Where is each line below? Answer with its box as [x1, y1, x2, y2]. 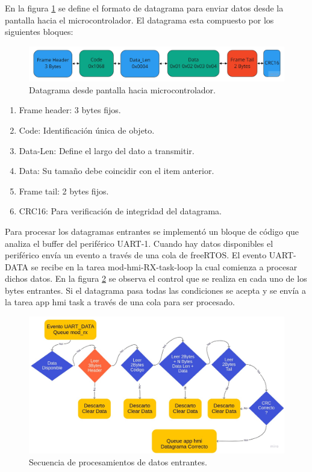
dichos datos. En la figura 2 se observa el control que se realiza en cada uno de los [5, 272, 307, 285]
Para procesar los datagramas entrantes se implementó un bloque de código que [5, 225, 299, 237]
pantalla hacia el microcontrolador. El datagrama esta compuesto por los [5, 13, 274, 26]
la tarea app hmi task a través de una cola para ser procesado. [5, 296, 235, 308]
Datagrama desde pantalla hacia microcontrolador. [29, 83, 216, 96]
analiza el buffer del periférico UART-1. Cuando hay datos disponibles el [5, 237, 273, 249]
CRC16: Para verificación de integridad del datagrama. [19, 205, 222, 217]
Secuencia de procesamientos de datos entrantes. [29, 455, 207, 468]
